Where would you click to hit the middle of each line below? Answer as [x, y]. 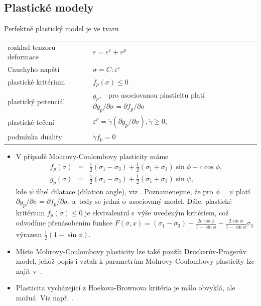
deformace [23, 57]
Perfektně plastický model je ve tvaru [61, 28]
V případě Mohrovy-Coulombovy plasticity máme [92, 156]
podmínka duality [35, 137]
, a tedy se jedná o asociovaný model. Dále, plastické [150, 201]
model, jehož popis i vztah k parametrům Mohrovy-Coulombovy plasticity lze [135, 261]
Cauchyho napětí [34, 69]
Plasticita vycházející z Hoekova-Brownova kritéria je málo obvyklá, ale [125, 288]
